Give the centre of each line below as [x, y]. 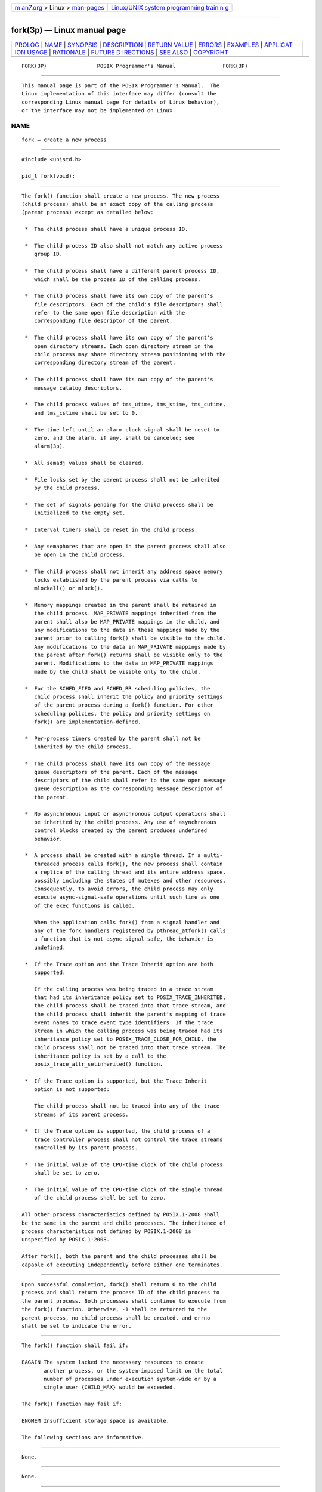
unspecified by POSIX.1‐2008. [66, 1240]
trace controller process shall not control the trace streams [128, 1139]
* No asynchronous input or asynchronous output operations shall [125, 814]
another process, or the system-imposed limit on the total [133, 1371]
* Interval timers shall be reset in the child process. [111, 530]
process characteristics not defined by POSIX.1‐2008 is [107, 1231]
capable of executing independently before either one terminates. [122, 1265]
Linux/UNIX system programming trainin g [170, 7]
